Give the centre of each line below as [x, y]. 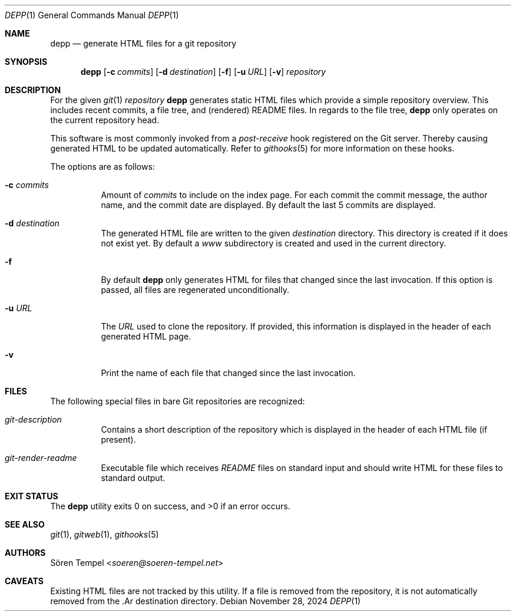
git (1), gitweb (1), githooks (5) [105, 534]
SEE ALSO [25, 524]
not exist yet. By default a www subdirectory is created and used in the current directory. [274, 243]
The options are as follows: [102, 167]
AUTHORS [25, 553]
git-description [33, 419]
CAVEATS [24, 581]
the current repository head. [105, 120]
